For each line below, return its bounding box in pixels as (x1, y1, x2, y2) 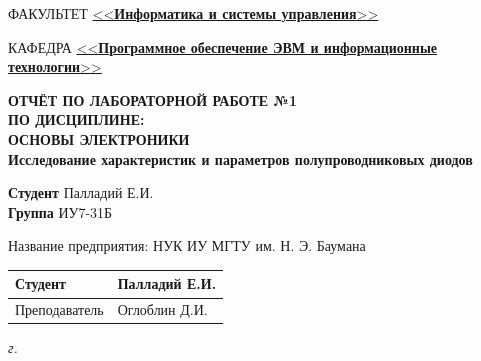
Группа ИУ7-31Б (8, 201, 113, 222)
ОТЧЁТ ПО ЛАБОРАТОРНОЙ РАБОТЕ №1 (8, 89, 297, 110)
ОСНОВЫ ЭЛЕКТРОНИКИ (8, 128, 190, 149)
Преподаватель (15, 299, 104, 320)
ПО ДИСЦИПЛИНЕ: (8, 109, 145, 130)
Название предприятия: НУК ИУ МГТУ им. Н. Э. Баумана (8, 235, 366, 256)
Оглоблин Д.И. (117, 299, 208, 320)
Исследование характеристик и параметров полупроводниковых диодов (8, 148, 473, 169)
